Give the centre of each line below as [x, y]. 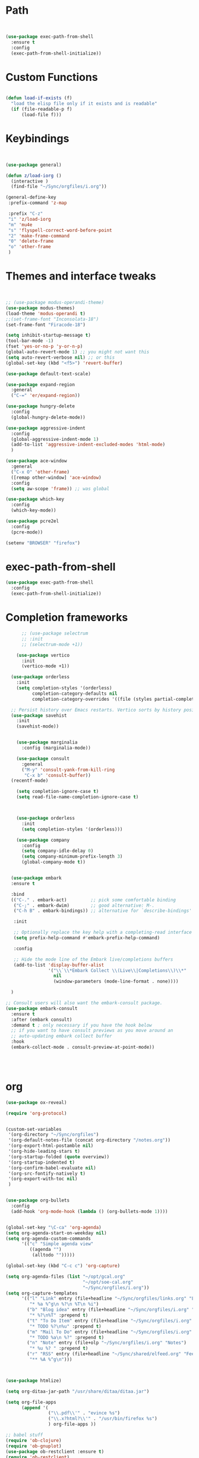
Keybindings [37, 139]
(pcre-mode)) [27, 532]
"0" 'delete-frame [31, 242]
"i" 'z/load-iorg [29, 219]
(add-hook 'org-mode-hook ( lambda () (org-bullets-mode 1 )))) [89, 1211]
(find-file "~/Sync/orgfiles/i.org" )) [59, 187]
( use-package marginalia [47, 742]
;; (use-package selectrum [55, 634]
